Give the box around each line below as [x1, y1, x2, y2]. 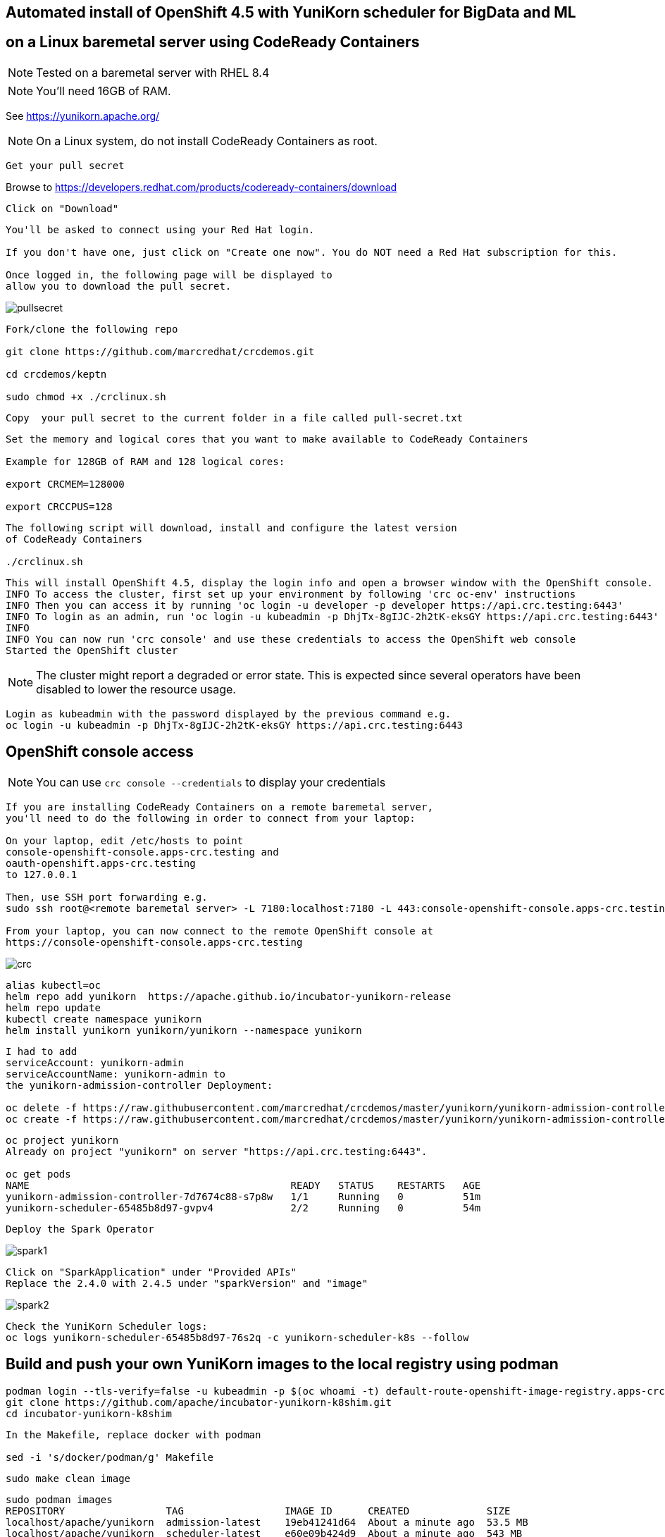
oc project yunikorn [6, 1134, 119, 1146]
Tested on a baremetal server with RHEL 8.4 [36, 65, 270, 80]
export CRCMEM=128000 [6, 478, 125, 490]
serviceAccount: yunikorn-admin [6, 1056, 184, 1068]
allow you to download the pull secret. [6, 280, 232, 292]
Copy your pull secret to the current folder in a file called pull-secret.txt [6, 412, 464, 424]
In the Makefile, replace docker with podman [6, 1428, 261, 1440]
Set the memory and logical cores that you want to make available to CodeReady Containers [6, 433, 528, 445]
